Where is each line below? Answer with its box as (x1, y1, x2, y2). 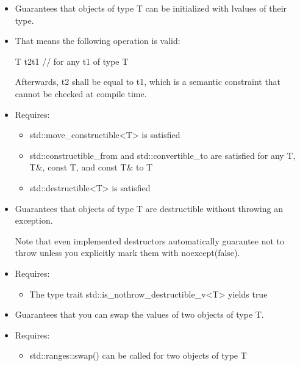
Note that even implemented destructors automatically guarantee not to (15, 234, 285, 247)
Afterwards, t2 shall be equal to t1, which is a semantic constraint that (15, 75, 281, 88)
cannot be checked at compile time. (15, 87, 147, 100)
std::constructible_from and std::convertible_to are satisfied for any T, (29, 148, 296, 161)
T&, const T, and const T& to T (29, 161, 153, 174)
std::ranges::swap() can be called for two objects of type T (29, 349, 247, 362)
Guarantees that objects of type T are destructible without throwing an (15, 202, 283, 214)
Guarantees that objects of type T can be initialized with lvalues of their (15, 2, 287, 14)
